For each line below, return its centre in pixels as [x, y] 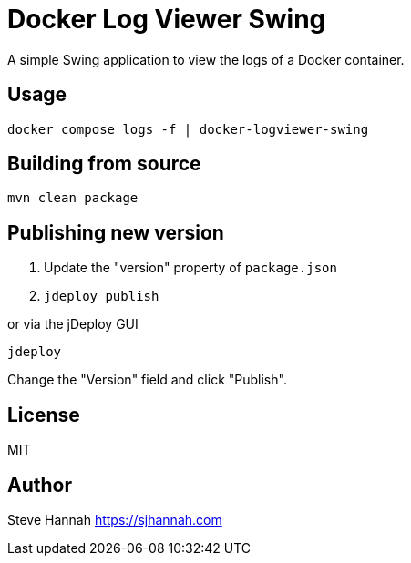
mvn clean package [73, 198]
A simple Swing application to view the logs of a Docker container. [206, 59]
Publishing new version [116, 232]
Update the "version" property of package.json [190, 268]
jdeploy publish [102, 297]
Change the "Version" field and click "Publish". [147, 380]
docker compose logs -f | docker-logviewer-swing [188, 129]
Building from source [104, 164]
